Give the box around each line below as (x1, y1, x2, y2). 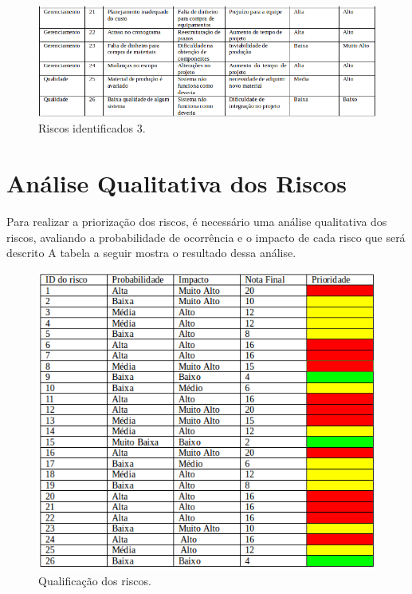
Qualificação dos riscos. (38, 572, 151, 588)
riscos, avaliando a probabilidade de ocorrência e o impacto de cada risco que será (6, 228, 406, 245)
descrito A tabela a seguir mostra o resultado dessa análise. (6, 244, 296, 261)
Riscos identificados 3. (38, 120, 146, 137)
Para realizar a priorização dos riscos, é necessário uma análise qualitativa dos (6, 213, 387, 230)
